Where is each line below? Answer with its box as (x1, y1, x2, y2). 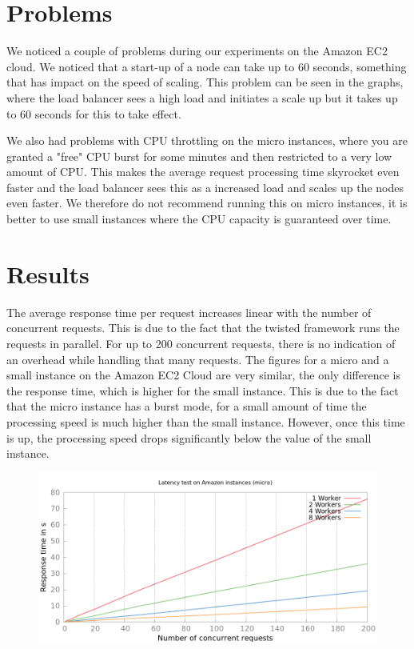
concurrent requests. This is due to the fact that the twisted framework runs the (6, 319, 400, 336)
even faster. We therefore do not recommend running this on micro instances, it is (6, 194, 408, 211)
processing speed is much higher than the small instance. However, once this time (6, 413, 405, 430)
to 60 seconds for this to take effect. (6, 105, 181, 122)
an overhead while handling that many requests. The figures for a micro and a (6, 351, 389, 367)
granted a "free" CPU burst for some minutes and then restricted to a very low (6, 147, 392, 164)
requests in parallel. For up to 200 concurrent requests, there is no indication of (6, 335, 396, 351)
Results (6, 257, 90, 290)
